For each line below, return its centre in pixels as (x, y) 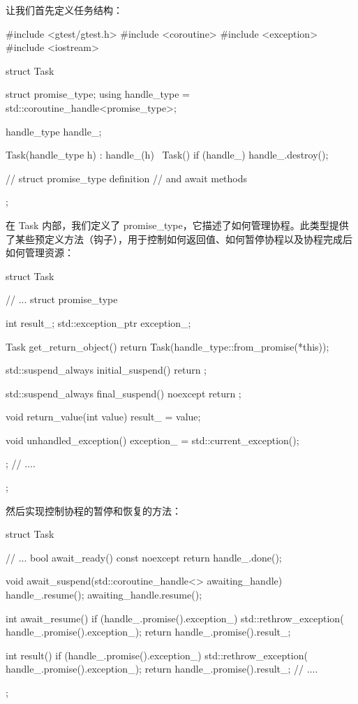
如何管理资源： (40, 252)
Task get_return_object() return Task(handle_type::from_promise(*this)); (167, 346)
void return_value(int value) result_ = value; (103, 417)
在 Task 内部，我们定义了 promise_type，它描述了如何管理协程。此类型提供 (177, 225)
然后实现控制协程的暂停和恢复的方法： (94, 510)
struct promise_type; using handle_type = (98, 94)
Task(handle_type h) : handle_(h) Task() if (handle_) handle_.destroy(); (167, 155)
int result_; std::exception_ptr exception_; (98, 322)
